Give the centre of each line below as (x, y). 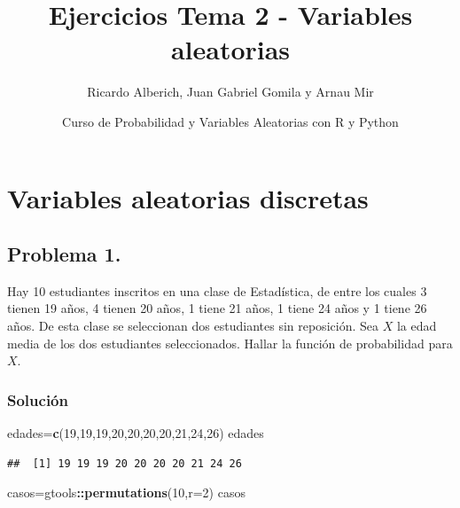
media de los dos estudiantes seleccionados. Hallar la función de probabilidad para (230, 343)
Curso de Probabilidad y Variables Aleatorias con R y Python (230, 121)
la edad (417, 326)
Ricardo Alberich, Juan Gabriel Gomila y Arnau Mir (230, 92)
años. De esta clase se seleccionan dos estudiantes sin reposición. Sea (193, 326)
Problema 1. (64, 254)
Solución (38, 399)
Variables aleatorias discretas (188, 197)
